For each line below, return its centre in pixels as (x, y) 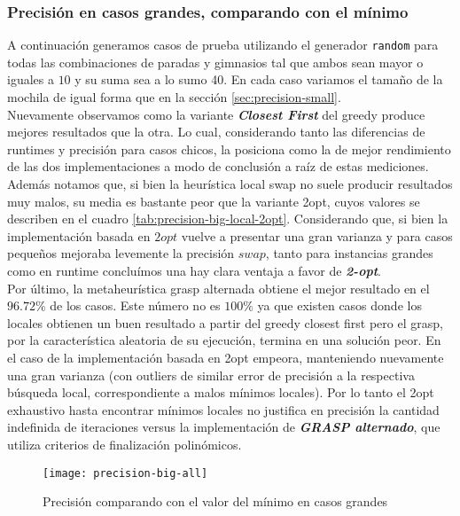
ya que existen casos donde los (339, 305)
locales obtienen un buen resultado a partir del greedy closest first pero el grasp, (225, 322)
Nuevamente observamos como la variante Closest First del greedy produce (216, 114)
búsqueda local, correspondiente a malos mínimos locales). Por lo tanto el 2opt (221, 392)
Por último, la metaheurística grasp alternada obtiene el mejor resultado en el (218, 288)
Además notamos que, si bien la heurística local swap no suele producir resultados (230, 184)
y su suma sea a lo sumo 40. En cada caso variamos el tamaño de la (259, 79)
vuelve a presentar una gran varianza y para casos (317, 235)
